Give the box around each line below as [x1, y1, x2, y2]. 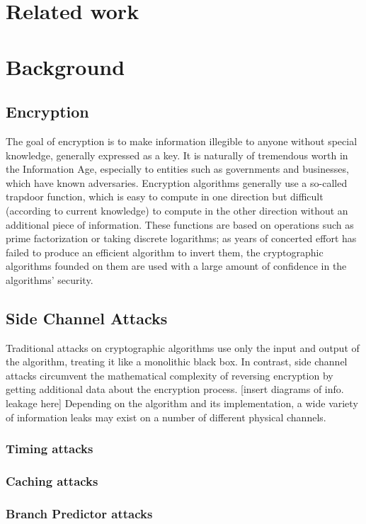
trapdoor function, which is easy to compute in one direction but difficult [6, 189, 324, 204]
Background [6, 52, 125, 81]
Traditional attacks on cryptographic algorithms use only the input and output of [6, 340, 360, 355]
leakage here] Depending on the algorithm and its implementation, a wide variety [6, 396, 358, 411]
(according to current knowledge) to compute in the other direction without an [6, 203, 348, 217]
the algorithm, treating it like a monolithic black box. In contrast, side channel [6, 354, 348, 369]
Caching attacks [6, 472, 98, 490]
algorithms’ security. [6, 272, 93, 287]
